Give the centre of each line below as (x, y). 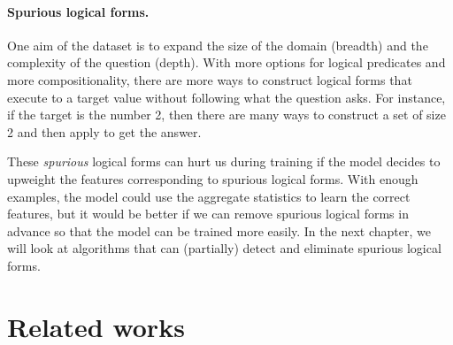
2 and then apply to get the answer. (104, 131)
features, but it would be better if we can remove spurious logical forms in (208, 214)
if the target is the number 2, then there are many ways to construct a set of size (226, 115)
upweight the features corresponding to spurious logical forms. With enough (213, 178)
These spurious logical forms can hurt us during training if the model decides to (224, 161)
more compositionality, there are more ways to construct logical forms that (210, 79)
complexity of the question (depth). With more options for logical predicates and (226, 62)
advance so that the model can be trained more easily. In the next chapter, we (219, 230)
